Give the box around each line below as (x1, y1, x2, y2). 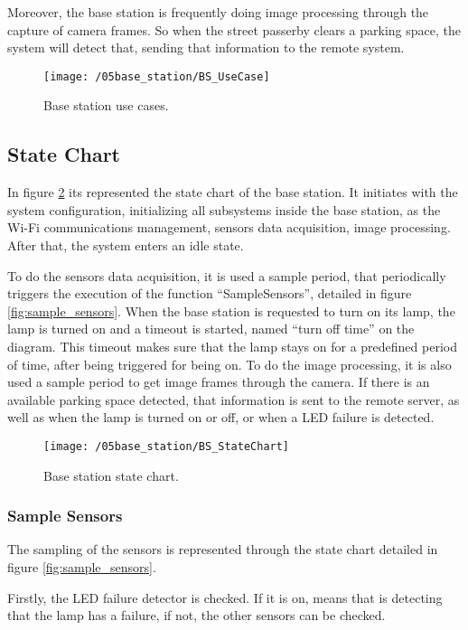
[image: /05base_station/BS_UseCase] (43, 70, 270, 83)
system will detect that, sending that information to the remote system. (7, 38, 405, 57)
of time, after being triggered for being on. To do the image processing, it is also (7, 354, 452, 373)
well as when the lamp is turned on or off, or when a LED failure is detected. (7, 408, 435, 427)
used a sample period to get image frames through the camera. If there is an (7, 372, 430, 391)
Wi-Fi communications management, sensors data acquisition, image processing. (7, 218, 451, 237)
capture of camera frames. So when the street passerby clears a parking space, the (7, 20, 461, 39)
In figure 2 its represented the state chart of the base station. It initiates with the (7, 183, 458, 202)
